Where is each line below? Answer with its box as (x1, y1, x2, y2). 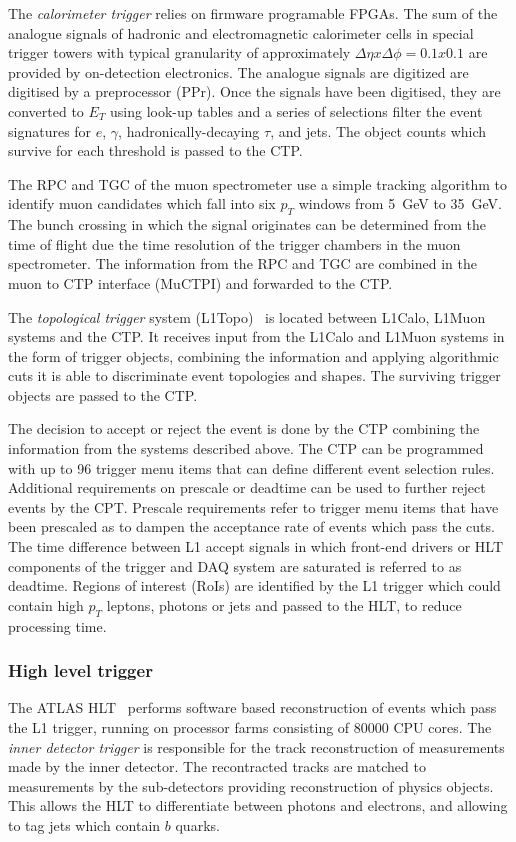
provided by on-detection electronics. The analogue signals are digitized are (8, 61, 469, 82)
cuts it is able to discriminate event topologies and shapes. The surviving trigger (8, 365, 501, 386)
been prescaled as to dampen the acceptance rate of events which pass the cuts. (8, 516, 495, 537)
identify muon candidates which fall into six (8, 193, 276, 214)
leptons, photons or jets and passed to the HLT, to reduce (106, 594, 462, 615)
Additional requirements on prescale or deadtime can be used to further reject (8, 477, 486, 498)
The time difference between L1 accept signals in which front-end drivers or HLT (8, 536, 504, 557)
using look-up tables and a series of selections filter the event (110, 100, 483, 121)
